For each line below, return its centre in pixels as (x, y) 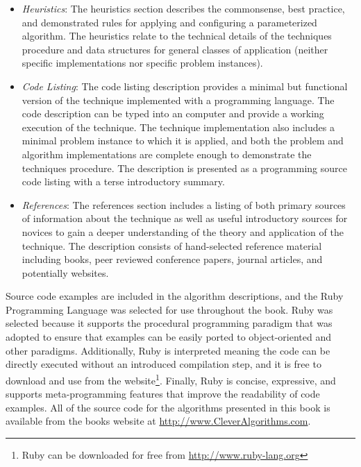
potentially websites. (65, 272)
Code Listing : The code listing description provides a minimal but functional (185, 86)
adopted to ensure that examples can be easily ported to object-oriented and (168, 337)
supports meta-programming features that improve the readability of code (163, 394)
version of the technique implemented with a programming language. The (178, 100)
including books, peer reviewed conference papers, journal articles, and (172, 259)
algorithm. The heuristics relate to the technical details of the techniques (177, 36)
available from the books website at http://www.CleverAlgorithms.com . (158, 421)
